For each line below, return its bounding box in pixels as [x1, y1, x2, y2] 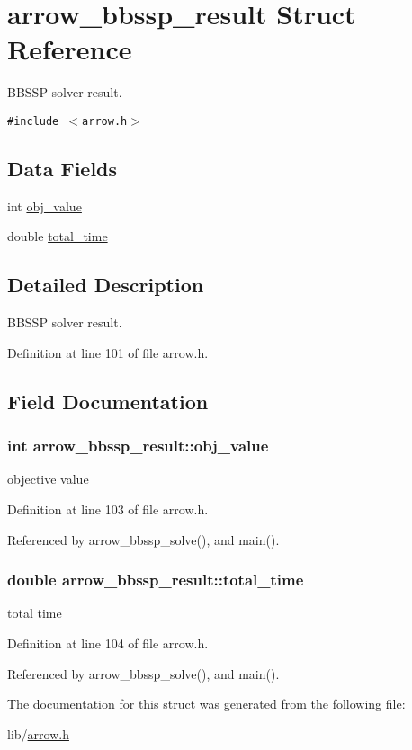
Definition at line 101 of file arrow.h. [7, 343, 209, 362]
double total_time [7, 227, 108, 246]
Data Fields [7, 154, 118, 182]
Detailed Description [7, 271, 204, 299]
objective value [7, 469, 89, 488]
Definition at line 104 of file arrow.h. [7, 633, 209, 652]
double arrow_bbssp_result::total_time [7, 568, 304, 591]
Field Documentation [7, 387, 209, 415]
